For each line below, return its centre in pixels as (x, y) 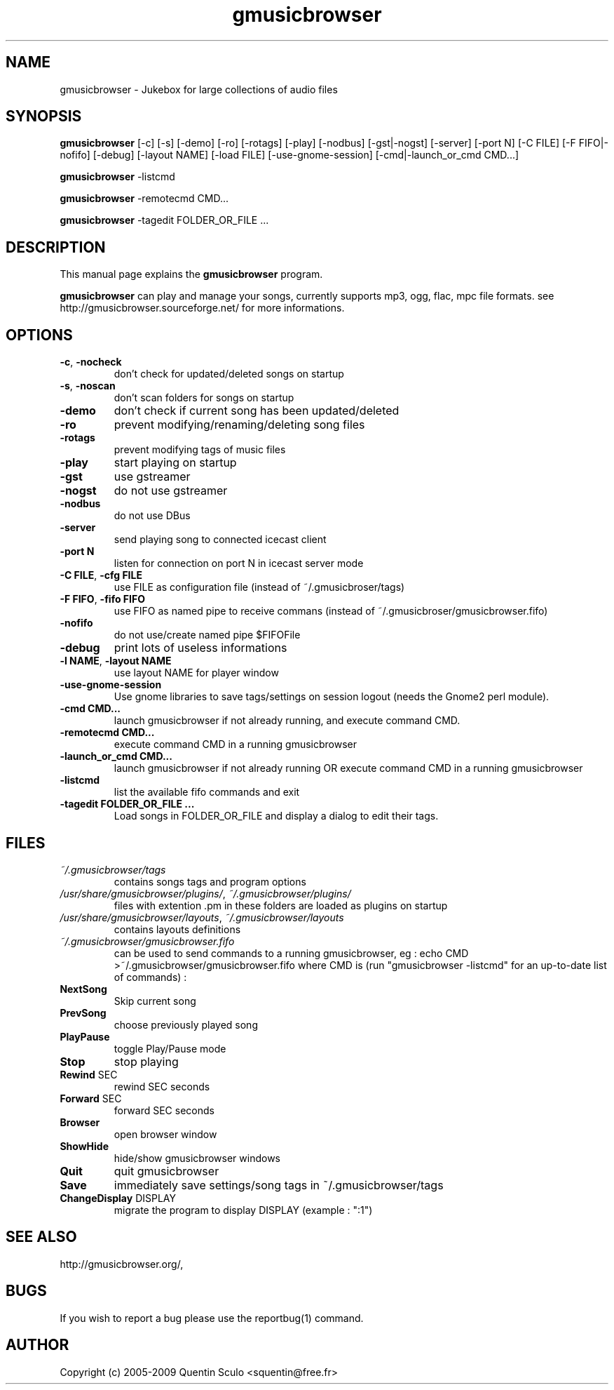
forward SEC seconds (164, 1110)
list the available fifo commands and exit (207, 792)
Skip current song (155, 1001)
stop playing (146, 1061)
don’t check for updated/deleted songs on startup (229, 374)
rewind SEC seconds (162, 1086)
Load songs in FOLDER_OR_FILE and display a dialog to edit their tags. (276, 816)
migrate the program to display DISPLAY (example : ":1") (243, 1210)
